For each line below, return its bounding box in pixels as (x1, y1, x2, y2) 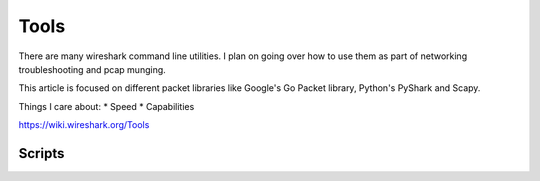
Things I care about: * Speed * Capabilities (18, 100, 195, 112)
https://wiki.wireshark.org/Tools (18, 119, 150, 131)
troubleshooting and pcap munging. (18, 63, 167, 75)
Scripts (18, 145, 65, 162)
